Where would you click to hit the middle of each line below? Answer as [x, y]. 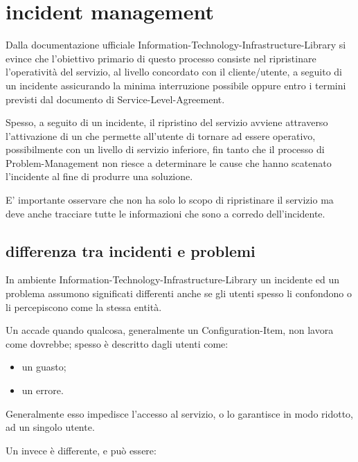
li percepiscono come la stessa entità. [84, 306]
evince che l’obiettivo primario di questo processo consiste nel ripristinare [161, 58]
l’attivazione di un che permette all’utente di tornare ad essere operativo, [161, 135]
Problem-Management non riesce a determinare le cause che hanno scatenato [169, 162]
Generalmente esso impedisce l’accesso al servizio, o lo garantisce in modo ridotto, [179, 413]
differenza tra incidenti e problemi [131, 250]
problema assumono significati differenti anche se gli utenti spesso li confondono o [179, 293]
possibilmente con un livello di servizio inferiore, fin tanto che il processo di [165, 149]
